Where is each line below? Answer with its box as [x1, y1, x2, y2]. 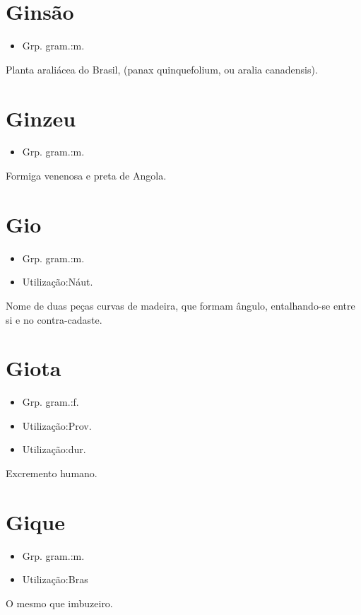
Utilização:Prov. [22, 418, 92, 433]
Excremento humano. [6, 466, 97, 481]
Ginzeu [6, 103, 76, 132]
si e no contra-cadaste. [6, 312, 102, 327]
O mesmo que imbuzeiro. [6, 595, 113, 610]
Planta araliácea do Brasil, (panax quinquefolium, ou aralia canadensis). [6, 61, 318, 76]
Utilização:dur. [22, 442, 86, 457]
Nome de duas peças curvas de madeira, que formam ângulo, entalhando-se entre [6, 298, 355, 312]
